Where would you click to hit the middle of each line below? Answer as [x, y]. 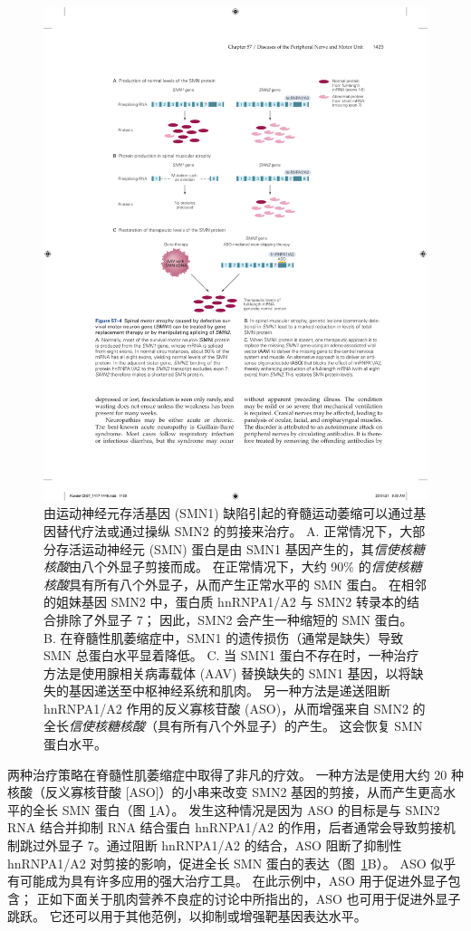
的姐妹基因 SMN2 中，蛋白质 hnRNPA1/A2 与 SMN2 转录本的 [225, 602]
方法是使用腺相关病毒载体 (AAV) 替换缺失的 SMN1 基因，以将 [227, 672]
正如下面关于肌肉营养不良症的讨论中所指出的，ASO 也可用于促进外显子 [249, 898]
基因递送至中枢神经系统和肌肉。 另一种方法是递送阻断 [229, 691]
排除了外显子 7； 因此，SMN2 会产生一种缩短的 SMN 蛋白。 [234, 619]
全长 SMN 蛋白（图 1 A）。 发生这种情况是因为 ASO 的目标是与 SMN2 [236, 809]
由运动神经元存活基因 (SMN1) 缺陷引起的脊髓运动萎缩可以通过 [229, 513]
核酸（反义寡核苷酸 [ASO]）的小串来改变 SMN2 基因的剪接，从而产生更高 [226, 792]
